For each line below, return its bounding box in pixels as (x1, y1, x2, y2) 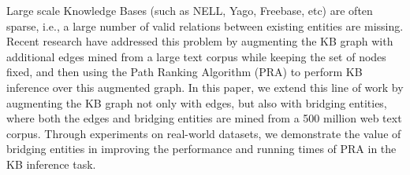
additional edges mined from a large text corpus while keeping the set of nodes (6, 48, 386, 64)
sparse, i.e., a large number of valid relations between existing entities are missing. (6, 17, 404, 34)
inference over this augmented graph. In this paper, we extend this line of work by (6, 78, 404, 95)
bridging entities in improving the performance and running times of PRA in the (6, 140, 397, 157)
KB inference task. (6, 155, 96, 172)
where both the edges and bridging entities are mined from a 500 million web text (6, 110, 402, 126)
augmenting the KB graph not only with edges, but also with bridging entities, (6, 94, 387, 111)
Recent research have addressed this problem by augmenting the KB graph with (6, 33, 393, 49)
